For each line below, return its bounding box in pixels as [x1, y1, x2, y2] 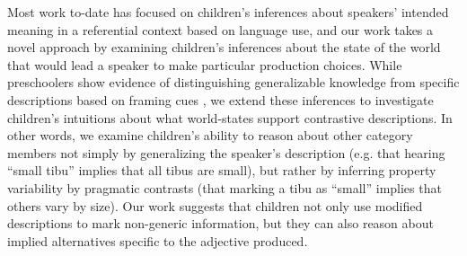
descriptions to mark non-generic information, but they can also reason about [7, 214, 434, 233]
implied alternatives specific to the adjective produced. [7, 231, 308, 250]
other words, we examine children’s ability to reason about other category [7, 126, 413, 145]
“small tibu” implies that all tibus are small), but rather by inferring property [7, 161, 436, 180]
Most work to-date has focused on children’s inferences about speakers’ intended [7, 3, 449, 21]
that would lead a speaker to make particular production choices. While [7, 55, 402, 74]
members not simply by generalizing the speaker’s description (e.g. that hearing [7, 143, 445, 162]
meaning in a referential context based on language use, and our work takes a [7, 20, 434, 39]
